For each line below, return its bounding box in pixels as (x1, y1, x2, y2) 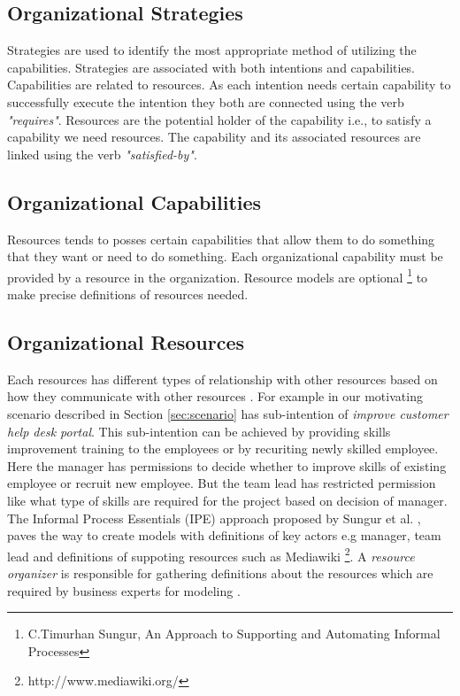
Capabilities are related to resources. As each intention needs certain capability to (7, 75, 451, 94)
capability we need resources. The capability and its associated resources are (7, 128, 421, 146)
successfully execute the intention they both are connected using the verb (7, 92, 404, 111)
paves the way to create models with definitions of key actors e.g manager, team (7, 526, 441, 545)
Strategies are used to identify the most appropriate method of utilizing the (7, 41, 417, 59)
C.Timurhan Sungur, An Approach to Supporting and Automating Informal (27, 624, 441, 643)
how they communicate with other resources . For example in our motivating (7, 387, 423, 406)
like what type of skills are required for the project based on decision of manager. (7, 491, 448, 509)
